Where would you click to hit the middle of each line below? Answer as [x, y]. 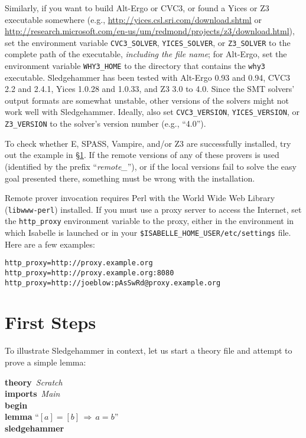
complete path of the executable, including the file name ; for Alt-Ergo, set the [146, 54]
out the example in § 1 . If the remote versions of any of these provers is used [142, 155]
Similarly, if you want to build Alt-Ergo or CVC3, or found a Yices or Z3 [137, 8]
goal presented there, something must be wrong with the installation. [130, 178]
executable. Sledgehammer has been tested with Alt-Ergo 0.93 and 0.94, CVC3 [148, 77]
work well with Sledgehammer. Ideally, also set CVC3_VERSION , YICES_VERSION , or [152, 112]
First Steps [51, 322]
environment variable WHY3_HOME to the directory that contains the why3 [135, 66]
